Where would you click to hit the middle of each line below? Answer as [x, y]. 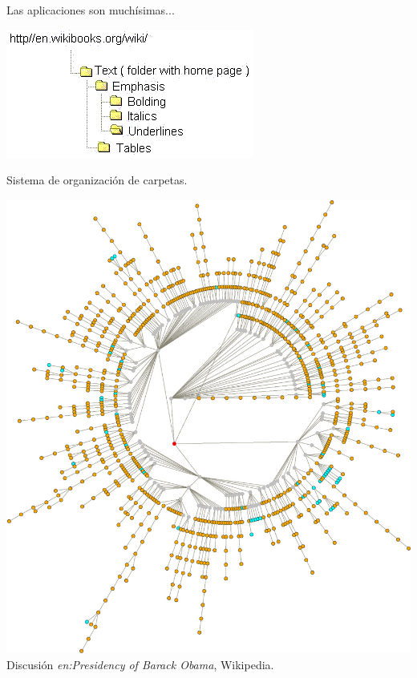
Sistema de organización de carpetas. [97, 180]
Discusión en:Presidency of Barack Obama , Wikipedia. [140, 664]
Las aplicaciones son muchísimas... [91, 10]
